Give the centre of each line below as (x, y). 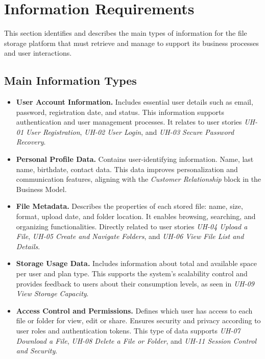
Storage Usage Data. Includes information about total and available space (136, 263)
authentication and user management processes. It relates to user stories (129, 122)
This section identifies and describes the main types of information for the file (126, 33)
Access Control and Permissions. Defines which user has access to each (134, 310)
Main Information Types (70, 80)
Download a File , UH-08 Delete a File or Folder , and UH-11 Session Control (136, 340)
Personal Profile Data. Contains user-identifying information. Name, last (135, 159)
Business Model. (41, 189)
